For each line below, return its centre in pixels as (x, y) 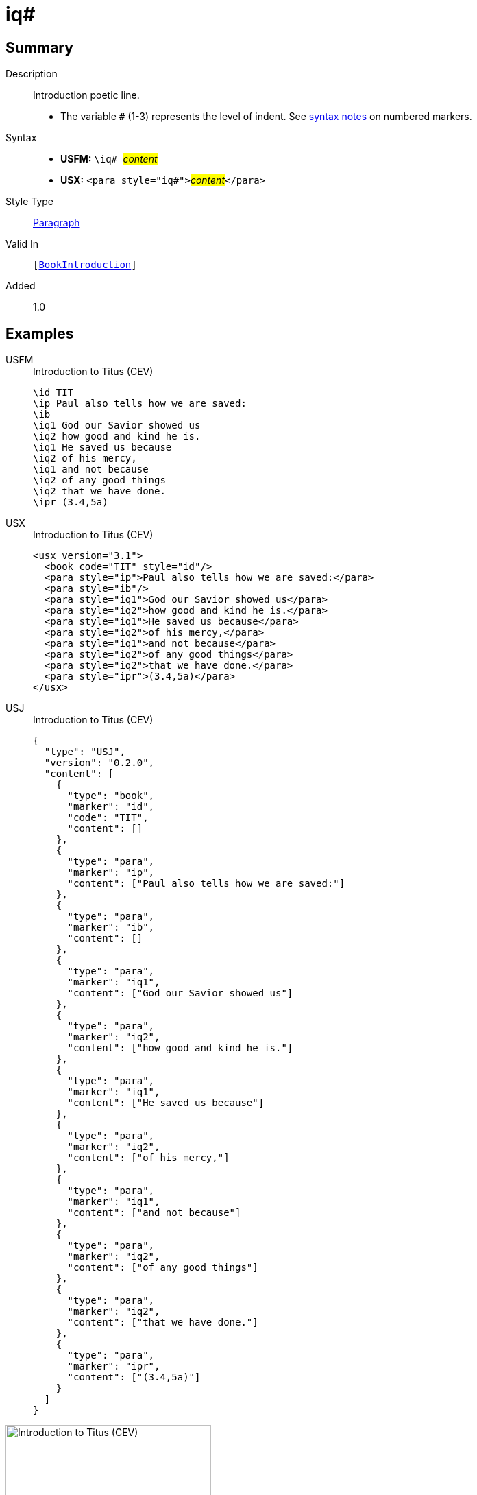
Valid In (22, 244)
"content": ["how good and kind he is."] (180, 1048)
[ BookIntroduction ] (85, 265)
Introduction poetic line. (86, 95)
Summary (39, 47)
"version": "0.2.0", (99, 763)
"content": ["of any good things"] (163, 1268)
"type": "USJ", (85, 752)
